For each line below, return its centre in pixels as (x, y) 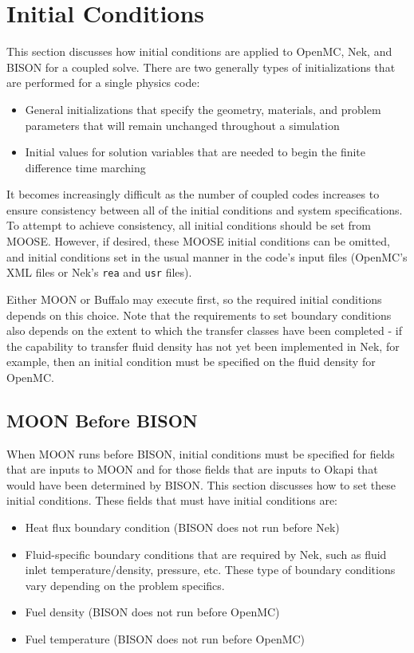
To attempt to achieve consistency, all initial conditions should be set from (189, 225)
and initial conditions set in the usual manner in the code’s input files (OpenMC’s (207, 256)
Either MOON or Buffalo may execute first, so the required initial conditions (194, 299)
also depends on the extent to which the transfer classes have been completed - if (204, 330)
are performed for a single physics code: (103, 83)
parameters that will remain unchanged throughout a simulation (182, 125)
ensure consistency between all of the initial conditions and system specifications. (205, 209)
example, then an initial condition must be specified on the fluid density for (191, 362)
